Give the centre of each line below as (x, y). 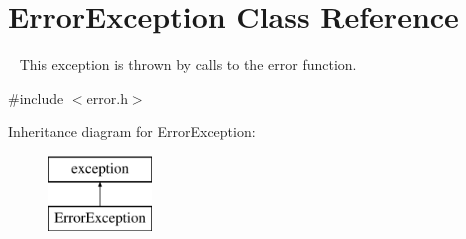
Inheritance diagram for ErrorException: (132, 131)
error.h (107, 97)
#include (36, 97)
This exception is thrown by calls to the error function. (188, 64)
